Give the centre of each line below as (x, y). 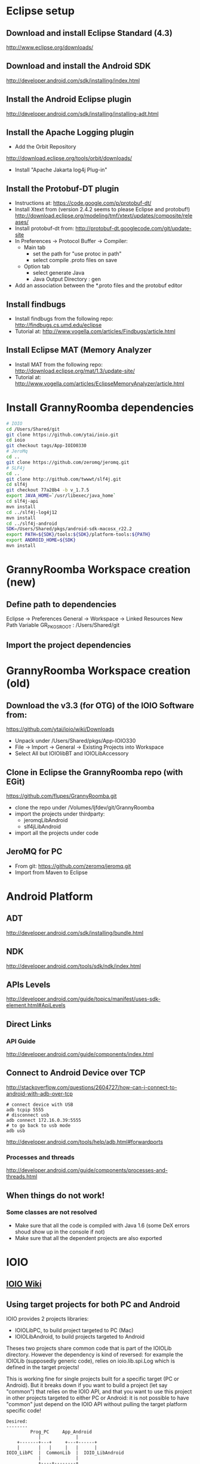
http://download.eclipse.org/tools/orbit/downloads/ (69, 158)
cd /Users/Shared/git (33, 429)
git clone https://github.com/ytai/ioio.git (62, 435)
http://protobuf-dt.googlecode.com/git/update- (134, 229)
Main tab (35, 247)
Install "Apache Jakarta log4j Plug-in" (61, 170)
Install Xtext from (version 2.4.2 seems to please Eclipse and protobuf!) (102, 210)
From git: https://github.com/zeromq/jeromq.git (73, 866)
